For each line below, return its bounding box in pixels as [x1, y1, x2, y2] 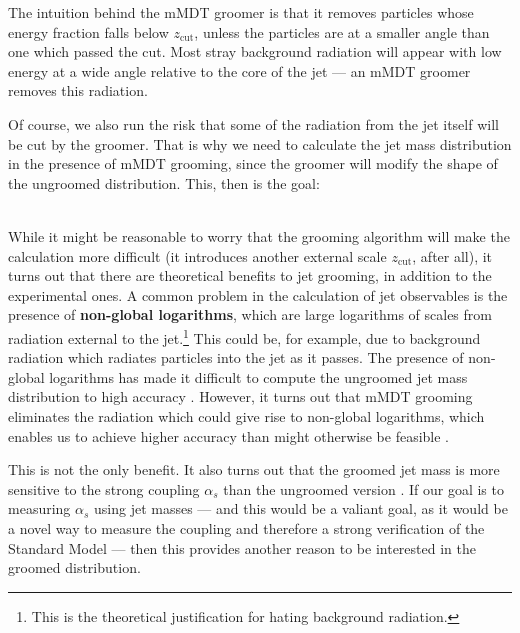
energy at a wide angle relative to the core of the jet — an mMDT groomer [8, 60, 471, 81]
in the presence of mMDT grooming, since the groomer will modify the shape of [8, 153, 498, 174]
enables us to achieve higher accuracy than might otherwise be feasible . [8, 425, 450, 446]
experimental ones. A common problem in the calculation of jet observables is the [8, 284, 508, 305]
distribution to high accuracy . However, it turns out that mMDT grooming [8, 386, 473, 407]
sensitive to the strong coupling [8, 478, 200, 499]
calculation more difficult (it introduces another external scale [8, 245, 387, 266]
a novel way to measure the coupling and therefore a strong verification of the [8, 517, 485, 538]
